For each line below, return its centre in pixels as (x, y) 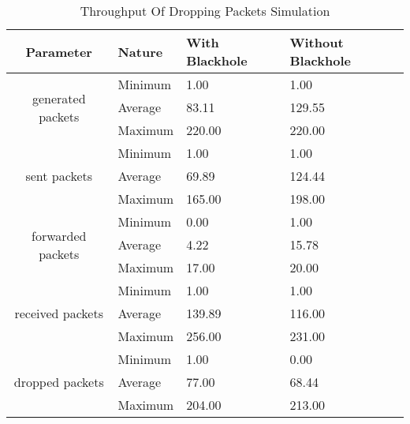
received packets (59, 313)
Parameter (59, 51)
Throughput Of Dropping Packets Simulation (205, 11)
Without (317, 42)
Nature (140, 51)
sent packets (59, 176)
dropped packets (59, 382)
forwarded (59, 235)
